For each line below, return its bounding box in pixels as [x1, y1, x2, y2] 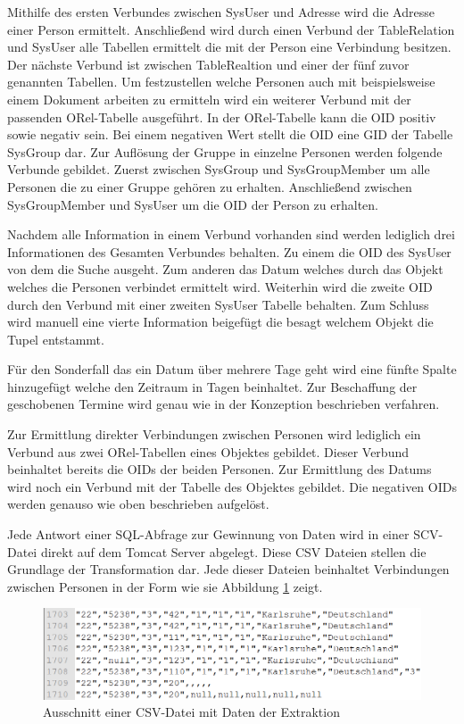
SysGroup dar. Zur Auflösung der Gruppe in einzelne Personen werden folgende [7, 142, 443, 161]
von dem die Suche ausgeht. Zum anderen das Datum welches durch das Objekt [7, 260, 443, 279]
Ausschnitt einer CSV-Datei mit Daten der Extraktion [43, 703, 340, 721]
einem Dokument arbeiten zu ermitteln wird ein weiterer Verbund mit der [7, 89, 411, 108]
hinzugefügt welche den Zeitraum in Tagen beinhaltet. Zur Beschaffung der [7, 377, 418, 395]
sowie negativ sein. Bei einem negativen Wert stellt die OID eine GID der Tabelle [7, 125, 453, 144]
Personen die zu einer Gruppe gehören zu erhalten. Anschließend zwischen [7, 177, 412, 196]
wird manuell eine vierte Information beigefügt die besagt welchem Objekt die [7, 312, 434, 331]
